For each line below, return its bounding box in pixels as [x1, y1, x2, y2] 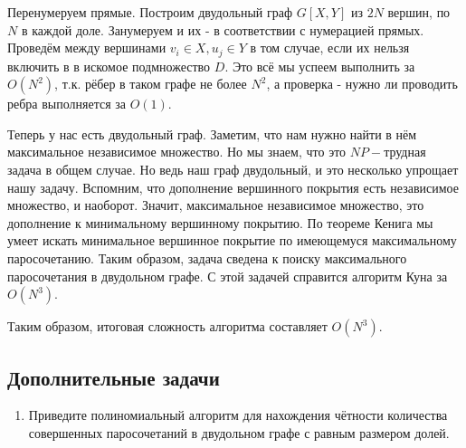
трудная [384, 142, 426, 161]
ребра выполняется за [7, 94, 127, 113]
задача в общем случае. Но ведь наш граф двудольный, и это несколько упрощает [7, 160, 459, 179]
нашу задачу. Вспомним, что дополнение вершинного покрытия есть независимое [7, 177, 459, 196]
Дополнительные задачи [7, 363, 220, 391]
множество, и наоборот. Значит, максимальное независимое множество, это [7, 195, 424, 214]
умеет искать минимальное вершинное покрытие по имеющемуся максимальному [7, 231, 457, 250]
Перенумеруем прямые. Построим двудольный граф [7, 3, 292, 21]
